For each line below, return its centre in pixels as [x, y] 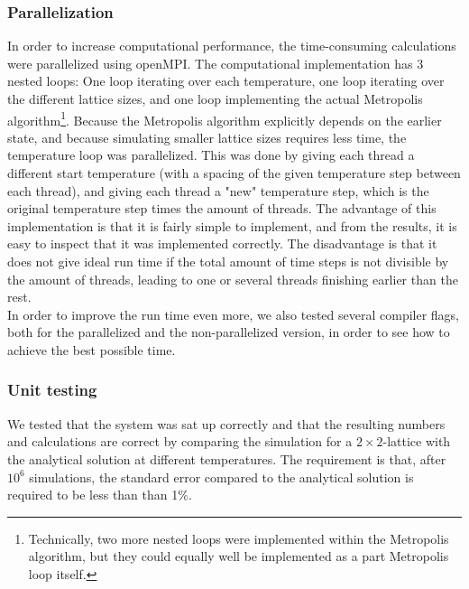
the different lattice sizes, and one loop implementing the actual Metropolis [215, 98]
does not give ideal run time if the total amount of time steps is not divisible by [228, 261]
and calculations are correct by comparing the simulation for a [180, 441]
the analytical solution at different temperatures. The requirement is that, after [227, 458]
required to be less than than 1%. [100, 495]
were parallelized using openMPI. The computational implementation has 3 [216, 63]
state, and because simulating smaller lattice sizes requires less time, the [207, 137]
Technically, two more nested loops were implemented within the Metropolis [239, 538]
